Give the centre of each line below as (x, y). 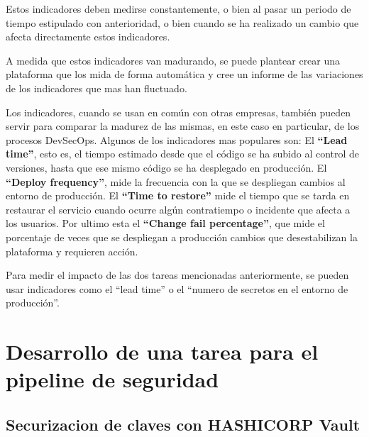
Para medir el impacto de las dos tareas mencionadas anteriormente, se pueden (177, 275)
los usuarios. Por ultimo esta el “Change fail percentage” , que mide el (165, 223)
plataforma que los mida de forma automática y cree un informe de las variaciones (184, 74)
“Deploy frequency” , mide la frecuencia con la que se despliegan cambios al (176, 181)
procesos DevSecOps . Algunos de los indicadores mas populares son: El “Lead (177, 139)
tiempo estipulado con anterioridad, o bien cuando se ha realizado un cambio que (182, 22)
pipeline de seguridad (112, 379)
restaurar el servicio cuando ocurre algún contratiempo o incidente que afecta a (178, 209)
